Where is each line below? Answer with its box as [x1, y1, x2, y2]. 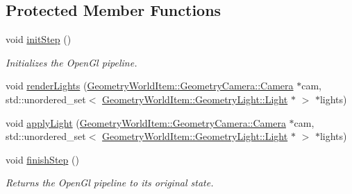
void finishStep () [6, 152, 79, 166]
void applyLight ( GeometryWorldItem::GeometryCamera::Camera [6, 115, 286, 130]
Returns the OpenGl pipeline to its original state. [6, 175, 214, 190]
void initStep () [6, 32, 72, 46]
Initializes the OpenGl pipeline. [6, 55, 137, 69]
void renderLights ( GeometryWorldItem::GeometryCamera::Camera [6, 78, 294, 93]
